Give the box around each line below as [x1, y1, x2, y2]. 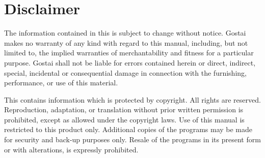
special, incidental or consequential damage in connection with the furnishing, [4, 67, 247, 78]
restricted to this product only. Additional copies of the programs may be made [4, 124, 253, 135]
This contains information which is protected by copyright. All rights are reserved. [4, 94, 261, 105]
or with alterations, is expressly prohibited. [4, 144, 139, 154]
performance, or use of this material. [4, 77, 118, 88]
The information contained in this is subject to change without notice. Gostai [4, 27, 246, 38]
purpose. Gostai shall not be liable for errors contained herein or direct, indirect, [4, 57, 256, 68]
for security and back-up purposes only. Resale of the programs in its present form [4, 134, 261, 145]
